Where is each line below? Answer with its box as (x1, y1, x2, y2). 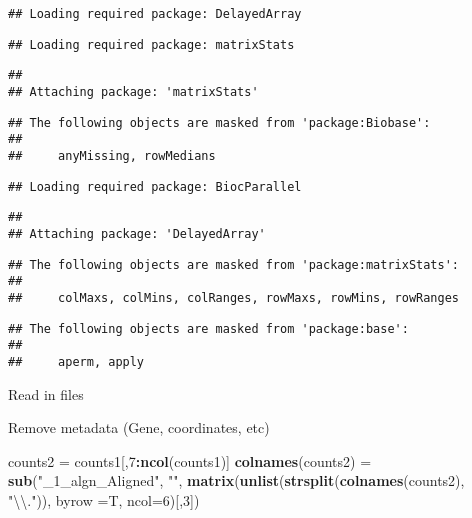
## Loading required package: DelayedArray (8, 7, 302, 21)
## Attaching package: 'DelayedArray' (8, 226, 266, 241)
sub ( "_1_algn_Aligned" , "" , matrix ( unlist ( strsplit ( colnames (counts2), (8, 470, 465, 491)
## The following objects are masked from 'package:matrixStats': (8, 257, 460, 272)
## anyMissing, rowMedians (8, 148, 216, 163)
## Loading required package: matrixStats (8, 37, 295, 52)
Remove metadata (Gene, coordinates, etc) (8, 417, 270, 438)
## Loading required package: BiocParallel (8, 179, 302, 194)
